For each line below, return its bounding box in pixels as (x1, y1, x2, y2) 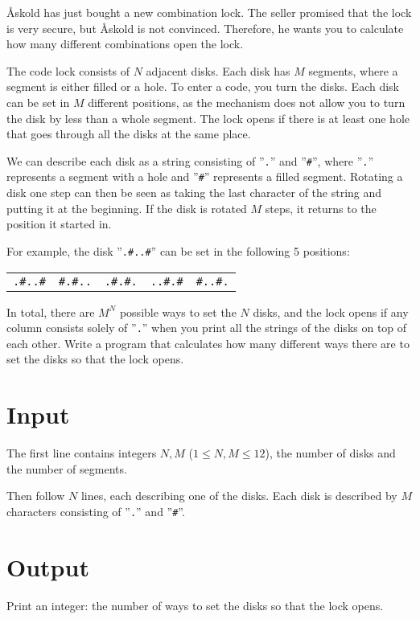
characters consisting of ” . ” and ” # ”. (6, 502, 185, 519)
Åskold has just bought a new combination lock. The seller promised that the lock (6, 4, 412, 20)
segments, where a (308, 62, 398, 79)
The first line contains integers (6, 445, 157, 461)
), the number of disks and (265, 445, 396, 461)
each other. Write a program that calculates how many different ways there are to (6, 334, 410, 351)
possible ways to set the (119, 303, 237, 320)
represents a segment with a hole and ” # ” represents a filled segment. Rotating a (6, 168, 403, 185)
